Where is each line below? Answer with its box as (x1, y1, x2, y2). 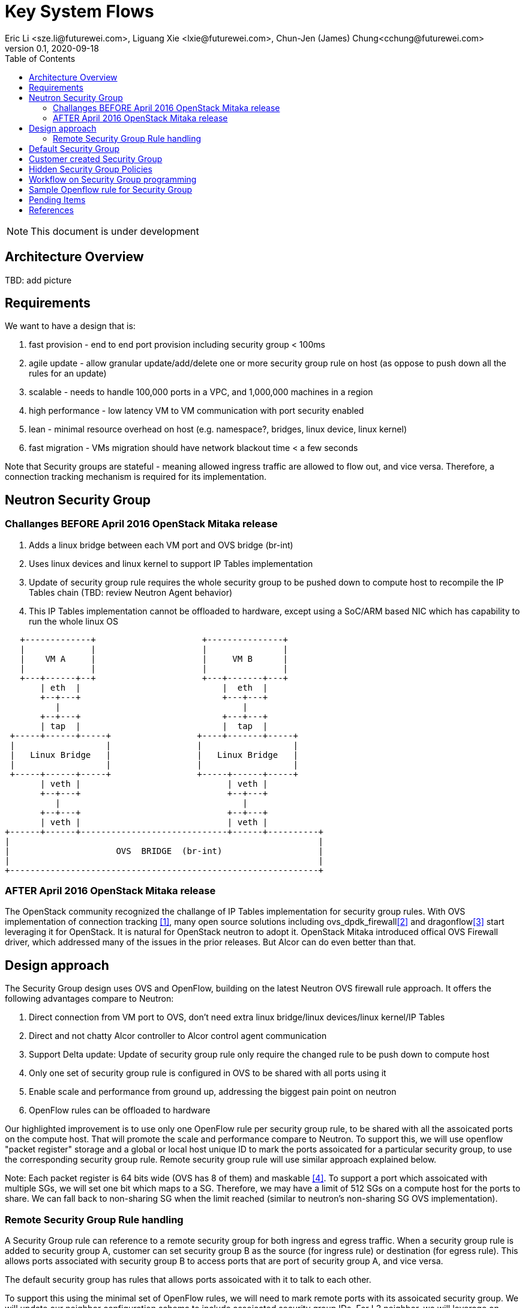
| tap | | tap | (40, 721, 268, 731)
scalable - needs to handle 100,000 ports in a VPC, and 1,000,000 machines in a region (29, 387, 373, 398)
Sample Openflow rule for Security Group (29, 184, 193, 195)
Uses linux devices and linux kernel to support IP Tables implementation (29, 558, 313, 569)
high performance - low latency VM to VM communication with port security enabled (29, 405, 364, 416)
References (29, 204, 74, 215)
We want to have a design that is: (5, 321, 136, 332)
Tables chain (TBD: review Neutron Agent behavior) (29, 587, 233, 598)
